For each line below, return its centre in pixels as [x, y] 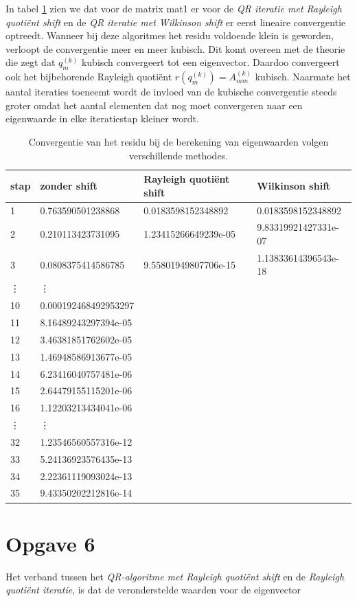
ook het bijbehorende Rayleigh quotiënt [89, 77]
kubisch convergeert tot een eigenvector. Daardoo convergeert [210, 62]
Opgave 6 [50, 543]
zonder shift [69, 185]
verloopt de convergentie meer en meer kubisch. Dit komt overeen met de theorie [175, 48]
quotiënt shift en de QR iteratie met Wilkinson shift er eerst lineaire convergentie [176, 22]
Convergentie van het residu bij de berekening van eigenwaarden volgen [178, 141]
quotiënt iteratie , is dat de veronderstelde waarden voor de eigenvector [153, 590]
